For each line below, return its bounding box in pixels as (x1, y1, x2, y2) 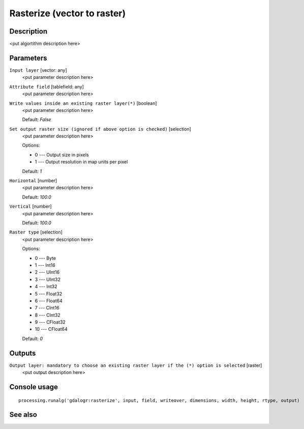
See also (9, 410, 38, 419)
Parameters (9, 53, 47, 62)
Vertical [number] (9, 204, 52, 210)
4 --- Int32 (35, 283, 58, 290)
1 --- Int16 (35, 262, 55, 268)
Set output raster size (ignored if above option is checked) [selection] (9, 126, 192, 132)
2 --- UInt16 (35, 269, 60, 275)
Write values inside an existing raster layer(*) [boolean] (9, 100, 157, 106)
